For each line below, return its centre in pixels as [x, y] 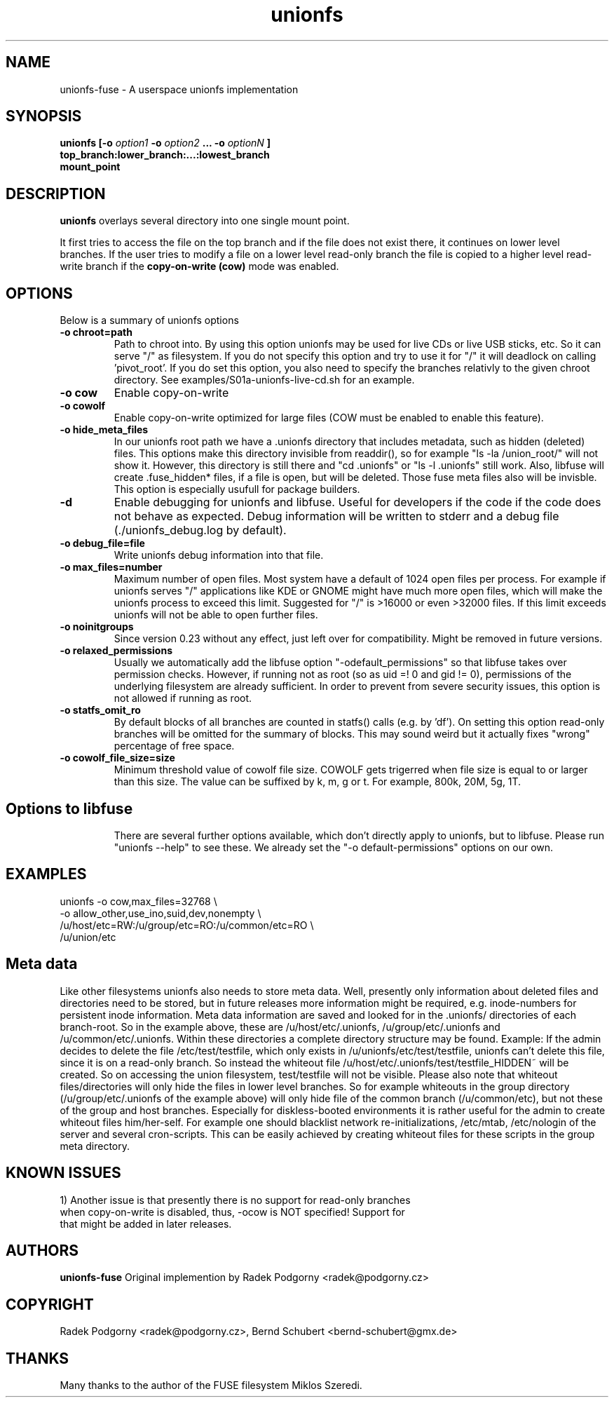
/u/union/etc [88, 937]
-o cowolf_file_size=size [117, 758]
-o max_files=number [111, 567]
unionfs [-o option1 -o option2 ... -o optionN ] [165, 143]
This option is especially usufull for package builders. [237, 489]
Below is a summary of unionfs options [149, 320]
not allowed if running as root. [183, 698]
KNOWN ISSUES [63, 1173]
